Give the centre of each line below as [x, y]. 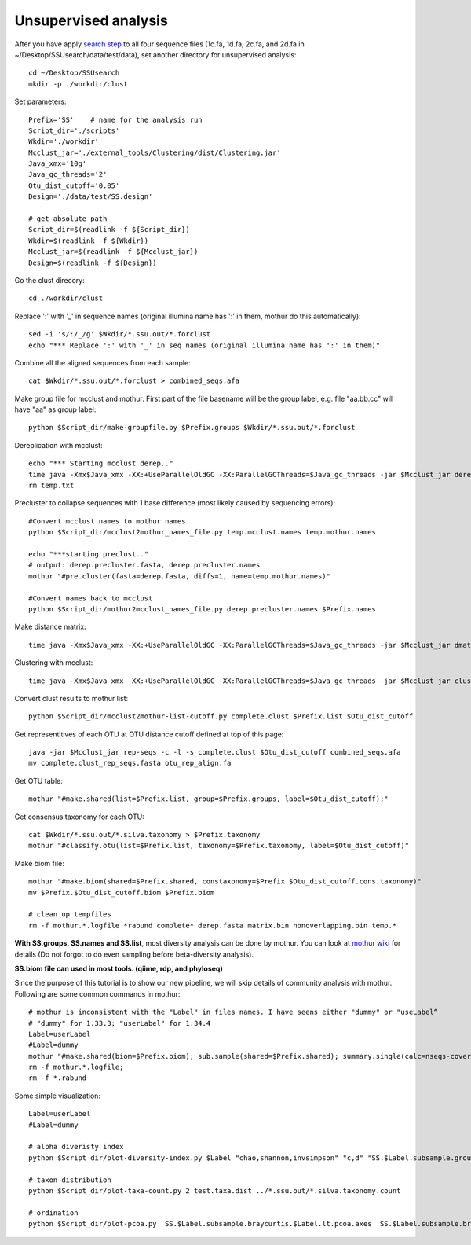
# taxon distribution [70, 1180]
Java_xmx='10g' [58, 164]
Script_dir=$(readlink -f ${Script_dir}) [109, 230]
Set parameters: [40, 101]
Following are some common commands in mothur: [97, 993]
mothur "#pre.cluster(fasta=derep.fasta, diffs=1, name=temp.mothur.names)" [180, 576]
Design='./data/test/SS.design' [91, 197]
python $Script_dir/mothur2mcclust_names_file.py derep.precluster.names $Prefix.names [203, 609]
